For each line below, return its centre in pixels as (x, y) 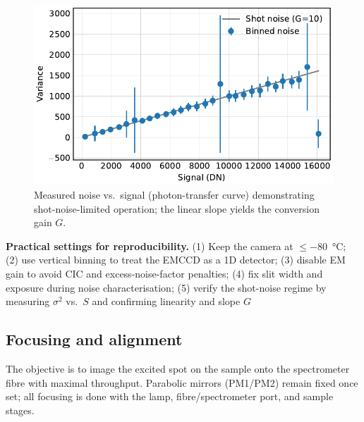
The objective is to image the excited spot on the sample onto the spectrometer (178, 368)
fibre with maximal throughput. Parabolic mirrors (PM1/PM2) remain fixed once (182, 382)
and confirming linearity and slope (166, 301)
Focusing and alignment (94, 339)
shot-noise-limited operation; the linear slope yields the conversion (177, 208)
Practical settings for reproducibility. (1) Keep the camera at (150, 246)
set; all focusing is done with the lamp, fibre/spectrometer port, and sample (170, 396)
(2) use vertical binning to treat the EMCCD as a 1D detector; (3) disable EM (176, 260)
